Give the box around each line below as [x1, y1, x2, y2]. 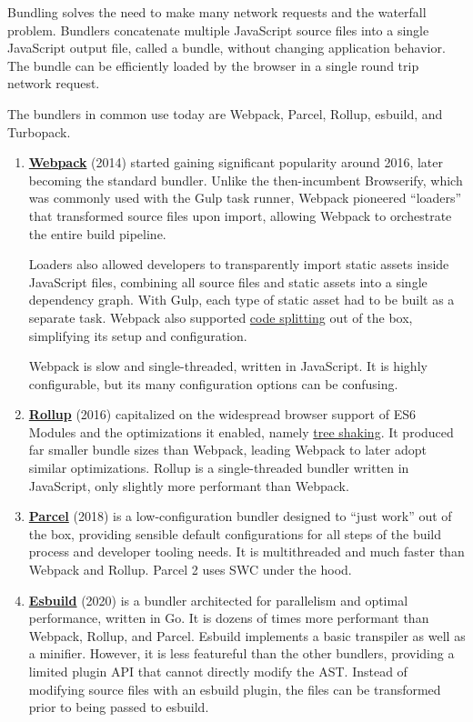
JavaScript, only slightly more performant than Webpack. [28, 476, 349, 495]
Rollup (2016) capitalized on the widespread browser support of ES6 [28, 405, 416, 424]
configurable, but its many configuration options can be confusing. [28, 374, 398, 393]
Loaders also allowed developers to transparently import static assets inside [28, 255, 449, 274]
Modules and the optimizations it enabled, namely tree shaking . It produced [28, 422, 454, 441]
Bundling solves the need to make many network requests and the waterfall [7, 3, 427, 21]
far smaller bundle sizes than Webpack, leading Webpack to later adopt [28, 440, 427, 459]
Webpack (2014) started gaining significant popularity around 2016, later [28, 153, 443, 172]
